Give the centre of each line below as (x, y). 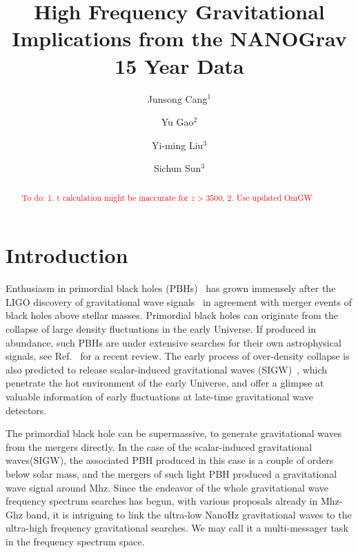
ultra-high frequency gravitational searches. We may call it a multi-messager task (177, 528)
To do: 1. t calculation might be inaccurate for (105, 197)
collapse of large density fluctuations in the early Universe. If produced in (161, 329)
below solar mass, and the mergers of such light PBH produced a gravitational (171, 473)
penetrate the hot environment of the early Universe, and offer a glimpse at (165, 383)
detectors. (26, 410)
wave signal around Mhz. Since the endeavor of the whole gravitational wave (167, 487)
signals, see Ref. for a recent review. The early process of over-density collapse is (178, 356)
